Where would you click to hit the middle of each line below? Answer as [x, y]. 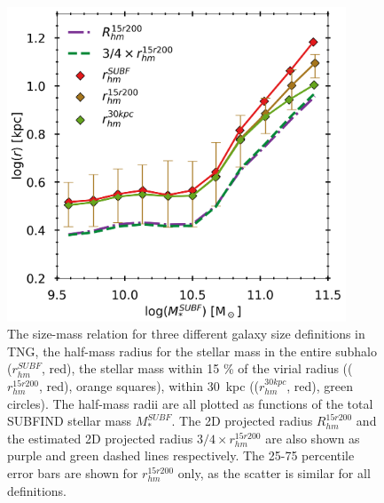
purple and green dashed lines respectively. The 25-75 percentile [181, 455]
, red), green [320, 386]
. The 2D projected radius [242, 421]
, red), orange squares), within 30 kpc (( [149, 386]
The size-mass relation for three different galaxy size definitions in [186, 334]
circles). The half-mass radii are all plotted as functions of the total [190, 403]
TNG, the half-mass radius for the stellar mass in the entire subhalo [192, 351]
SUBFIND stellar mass [70, 421]
